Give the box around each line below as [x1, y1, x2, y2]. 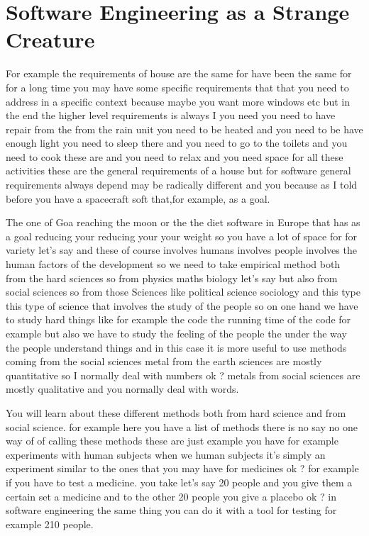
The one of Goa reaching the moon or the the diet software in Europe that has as [6, 215, 360, 230]
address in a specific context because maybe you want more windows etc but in [6, 94, 350, 108]
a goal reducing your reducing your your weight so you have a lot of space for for [6, 228, 358, 243]
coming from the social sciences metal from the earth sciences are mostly [6, 354, 322, 369]
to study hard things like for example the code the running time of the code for [6, 312, 351, 327]
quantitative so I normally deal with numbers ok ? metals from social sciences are [6, 367, 360, 382]
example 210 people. [6, 516, 94, 531]
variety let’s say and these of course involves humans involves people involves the [6, 242, 357, 257]
